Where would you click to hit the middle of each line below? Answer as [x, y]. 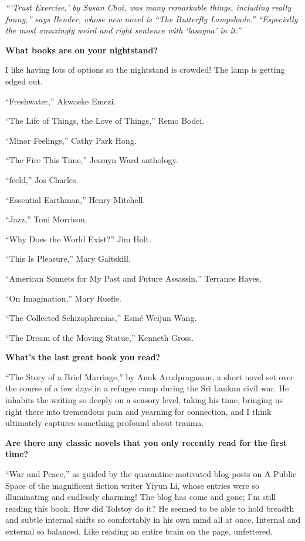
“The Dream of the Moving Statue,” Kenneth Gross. [100, 337]
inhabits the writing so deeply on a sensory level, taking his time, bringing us [144, 400]
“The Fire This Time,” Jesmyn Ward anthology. [92, 160]
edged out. [24, 81]
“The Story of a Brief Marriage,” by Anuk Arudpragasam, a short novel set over [150, 376]
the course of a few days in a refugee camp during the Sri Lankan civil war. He [147, 388]
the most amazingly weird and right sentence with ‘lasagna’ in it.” [123, 30]
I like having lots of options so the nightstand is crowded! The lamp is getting [145, 70]
